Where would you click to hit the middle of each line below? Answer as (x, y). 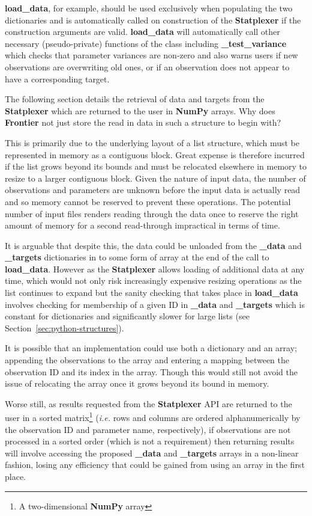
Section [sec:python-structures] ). (64, 327)
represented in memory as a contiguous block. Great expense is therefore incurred (155, 154)
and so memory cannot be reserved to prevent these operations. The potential (148, 201)
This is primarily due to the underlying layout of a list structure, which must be (152, 142)
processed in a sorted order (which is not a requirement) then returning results (150, 441)
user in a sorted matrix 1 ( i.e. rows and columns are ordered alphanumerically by (153, 417)
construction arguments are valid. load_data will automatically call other (142, 32)
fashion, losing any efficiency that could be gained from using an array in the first (155, 465)
